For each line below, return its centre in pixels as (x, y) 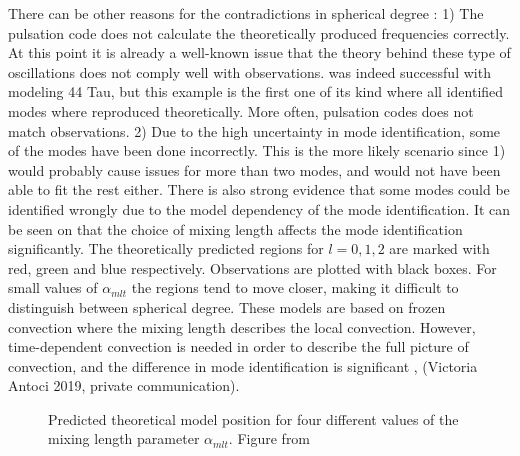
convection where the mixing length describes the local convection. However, (242, 326)
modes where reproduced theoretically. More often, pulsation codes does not (241, 110)
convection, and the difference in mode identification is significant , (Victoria (243, 365)
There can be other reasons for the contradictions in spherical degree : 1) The (246, 13)
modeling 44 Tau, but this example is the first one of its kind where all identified (256, 91)
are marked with (439, 248)
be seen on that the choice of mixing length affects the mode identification (235, 228)
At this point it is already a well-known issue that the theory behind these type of (259, 52)
